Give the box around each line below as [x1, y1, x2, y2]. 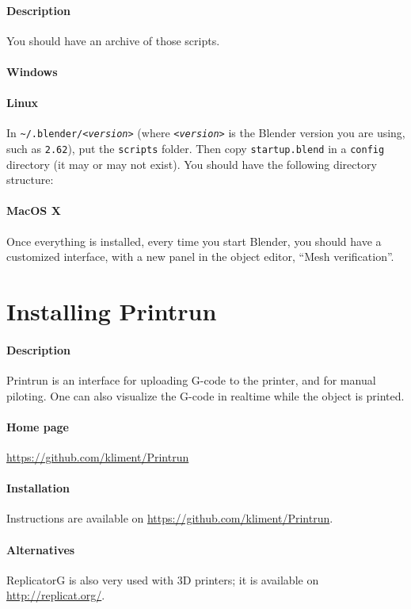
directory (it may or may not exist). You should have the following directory [6, 155, 377, 172]
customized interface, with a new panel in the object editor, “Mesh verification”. [6, 248, 394, 265]
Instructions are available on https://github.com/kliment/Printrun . [6, 510, 333, 527]
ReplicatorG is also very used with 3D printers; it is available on [6, 571, 319, 588]
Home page [6, 418, 70, 435]
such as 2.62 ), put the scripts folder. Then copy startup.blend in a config [6, 140, 385, 157]
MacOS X [6, 202, 61, 219]
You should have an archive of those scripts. [6, 32, 220, 48]
